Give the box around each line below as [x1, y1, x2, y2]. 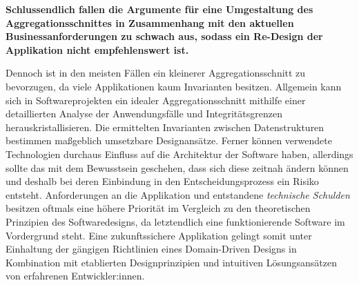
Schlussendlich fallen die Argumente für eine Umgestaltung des [6, 2, 313, 16]
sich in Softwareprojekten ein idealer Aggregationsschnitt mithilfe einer [6, 92, 306, 107]
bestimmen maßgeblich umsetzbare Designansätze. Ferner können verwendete [6, 133, 332, 148]
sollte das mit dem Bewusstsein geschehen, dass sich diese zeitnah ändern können [6, 160, 349, 175]
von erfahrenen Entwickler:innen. [6, 268, 145, 283]
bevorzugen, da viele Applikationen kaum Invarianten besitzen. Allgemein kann [6, 79, 342, 93]
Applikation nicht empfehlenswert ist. [6, 42, 189, 57]
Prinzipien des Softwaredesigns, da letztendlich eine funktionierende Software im [6, 214, 345, 228]
